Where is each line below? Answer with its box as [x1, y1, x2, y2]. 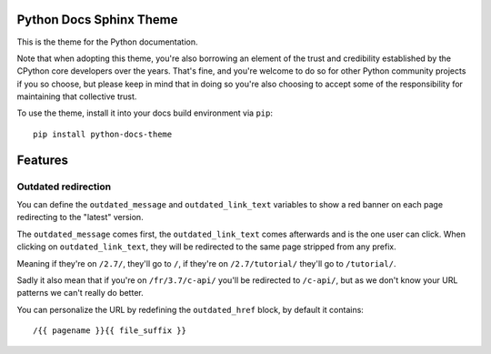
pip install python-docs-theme [33, 128, 173, 139]
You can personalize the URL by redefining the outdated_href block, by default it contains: [16, 304, 364, 315]
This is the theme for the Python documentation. [16, 36, 199, 47]
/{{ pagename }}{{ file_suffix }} [33, 326, 186, 336]
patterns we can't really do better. [16, 288, 145, 298]
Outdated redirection [16, 180, 112, 193]
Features [16, 152, 68, 167]
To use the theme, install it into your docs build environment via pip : [16, 107, 273, 118]
